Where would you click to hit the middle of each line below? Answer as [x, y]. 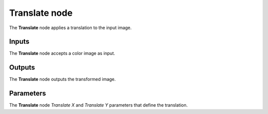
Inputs [19, 42]
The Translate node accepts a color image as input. [62, 53]
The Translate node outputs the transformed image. [63, 79]
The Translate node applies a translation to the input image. [70, 28]
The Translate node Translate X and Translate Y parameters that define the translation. [99, 105]
